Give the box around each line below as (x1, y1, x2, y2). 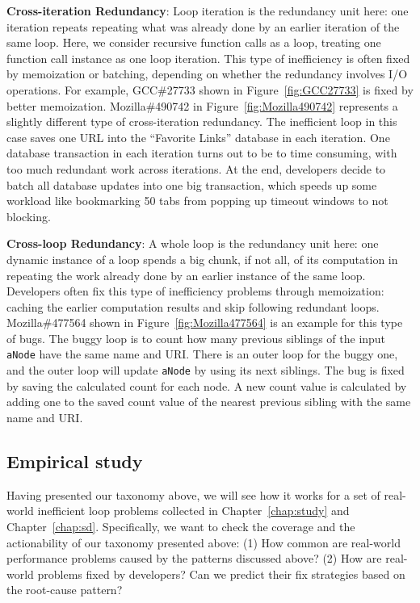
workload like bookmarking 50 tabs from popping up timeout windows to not (6, 192, 388, 209)
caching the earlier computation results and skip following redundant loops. (6, 298, 380, 315)
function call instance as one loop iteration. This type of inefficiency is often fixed (6, 49, 410, 66)
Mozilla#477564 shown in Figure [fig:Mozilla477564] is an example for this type (6, 314, 403, 331)
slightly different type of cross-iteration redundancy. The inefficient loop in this (6, 113, 397, 130)
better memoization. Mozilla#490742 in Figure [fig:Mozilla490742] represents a (6, 97, 398, 114)
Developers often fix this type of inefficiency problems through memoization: (6, 283, 384, 299)
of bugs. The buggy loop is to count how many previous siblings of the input (6, 329, 386, 346)
